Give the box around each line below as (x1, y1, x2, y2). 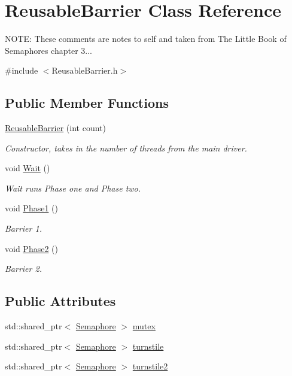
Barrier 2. (5, 262, 42, 275)
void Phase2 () (5, 242, 58, 254)
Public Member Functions (5, 93, 169, 112)
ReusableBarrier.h (51, 64, 118, 77)
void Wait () (5, 162, 50, 174)
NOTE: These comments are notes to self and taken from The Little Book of (5, 32, 287, 45)
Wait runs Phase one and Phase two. (5, 181, 141, 194)
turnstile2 (132, 360, 168, 372)
